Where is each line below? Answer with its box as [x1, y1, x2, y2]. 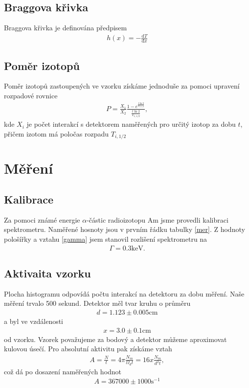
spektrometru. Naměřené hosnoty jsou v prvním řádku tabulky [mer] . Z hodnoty [4, 224, 245, 234]
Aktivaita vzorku [4, 265, 91, 280]
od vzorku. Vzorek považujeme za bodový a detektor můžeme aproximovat [4, 334, 227, 344]
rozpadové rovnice [4, 90, 58, 100]
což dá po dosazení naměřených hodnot [4, 366, 122, 376]
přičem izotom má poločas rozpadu [4, 128, 109, 138]
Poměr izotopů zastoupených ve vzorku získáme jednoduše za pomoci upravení [4, 81, 240, 91]
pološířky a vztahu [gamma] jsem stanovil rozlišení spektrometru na [4, 233, 207, 244]
